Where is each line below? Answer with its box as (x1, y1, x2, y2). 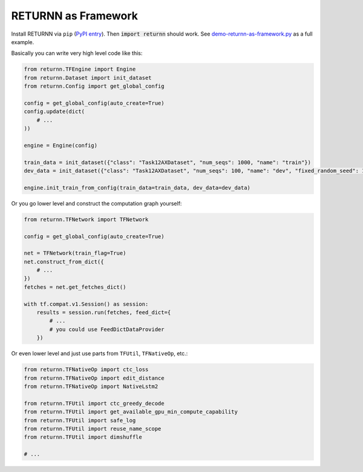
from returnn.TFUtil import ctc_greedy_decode (24, 399, 165, 407)
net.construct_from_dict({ (24, 258, 104, 265)
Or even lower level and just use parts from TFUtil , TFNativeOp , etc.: (11, 350, 188, 357)
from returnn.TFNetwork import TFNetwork (24, 216, 149, 223)
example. (11, 38, 34, 45)
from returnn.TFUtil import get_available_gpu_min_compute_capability (24, 409, 238, 415)
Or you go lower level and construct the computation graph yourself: (11, 199, 182, 207)
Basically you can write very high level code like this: (11, 50, 143, 57)
